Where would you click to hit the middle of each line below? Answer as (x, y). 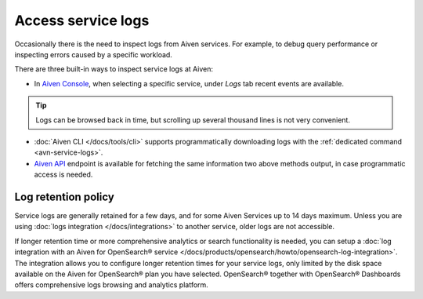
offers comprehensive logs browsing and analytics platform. (112, 285)
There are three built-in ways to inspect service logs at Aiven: (114, 69)
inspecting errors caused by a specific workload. (93, 54)
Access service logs (82, 20)
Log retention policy (65, 197)
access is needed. (63, 175)
